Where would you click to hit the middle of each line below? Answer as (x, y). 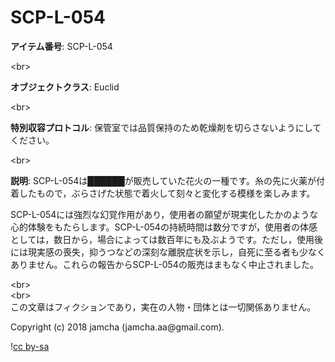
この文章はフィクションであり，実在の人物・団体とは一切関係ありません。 (163, 307)
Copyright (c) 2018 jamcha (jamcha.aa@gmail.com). (117, 327)
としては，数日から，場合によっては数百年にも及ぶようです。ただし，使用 (162, 239)
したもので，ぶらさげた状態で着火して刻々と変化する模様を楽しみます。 (167, 193)
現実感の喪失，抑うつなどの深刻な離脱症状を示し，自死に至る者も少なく (176, 252)
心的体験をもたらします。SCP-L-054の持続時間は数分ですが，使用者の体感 (164, 227)
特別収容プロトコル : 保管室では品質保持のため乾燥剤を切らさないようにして (166, 127)
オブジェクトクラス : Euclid (65, 87)
